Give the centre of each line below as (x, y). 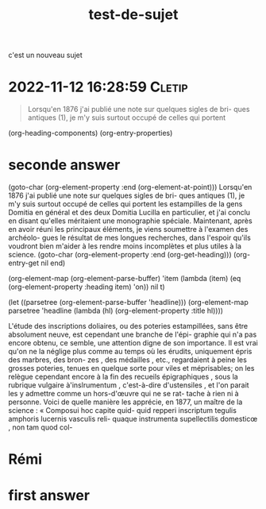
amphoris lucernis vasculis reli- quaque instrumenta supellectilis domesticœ (133, 419)
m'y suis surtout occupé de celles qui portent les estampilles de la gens (125, 204)
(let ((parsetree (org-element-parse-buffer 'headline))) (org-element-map (128, 303)
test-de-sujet (133, 15)
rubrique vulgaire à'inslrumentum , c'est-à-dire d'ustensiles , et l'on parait (129, 385)
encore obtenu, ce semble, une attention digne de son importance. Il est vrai (133, 343)
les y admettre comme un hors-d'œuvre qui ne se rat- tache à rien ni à (124, 394)
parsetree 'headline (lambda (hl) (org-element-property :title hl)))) (116, 310)
